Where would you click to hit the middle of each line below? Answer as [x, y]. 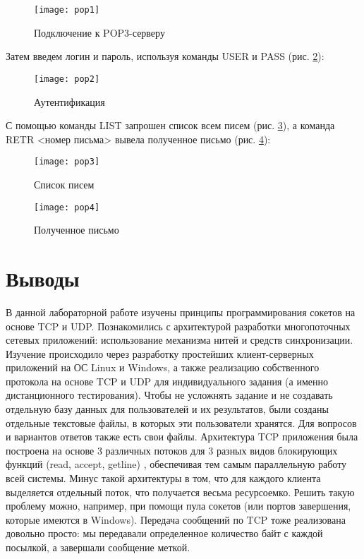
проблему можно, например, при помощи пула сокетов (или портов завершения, [178, 506]
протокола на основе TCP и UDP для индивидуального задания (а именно [167, 381]
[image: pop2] [67, 79]
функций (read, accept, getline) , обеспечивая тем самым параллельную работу [176, 464]
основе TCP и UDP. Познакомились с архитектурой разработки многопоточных [178, 326]
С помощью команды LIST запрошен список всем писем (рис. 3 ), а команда [170, 125]
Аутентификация [69, 101]
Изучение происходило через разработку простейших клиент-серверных [160, 353]
